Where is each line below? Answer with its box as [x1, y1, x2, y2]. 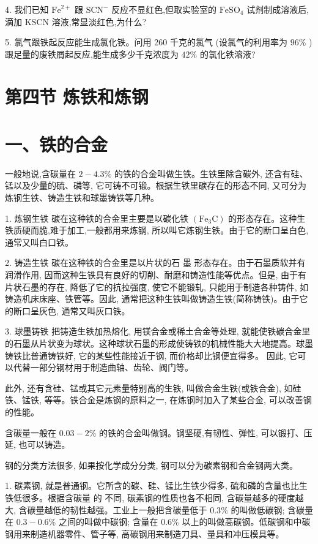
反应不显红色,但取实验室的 [111, 3, 217, 15]
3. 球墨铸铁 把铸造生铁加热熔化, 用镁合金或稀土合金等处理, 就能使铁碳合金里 [5, 325, 311, 338]
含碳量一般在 [5, 426, 56, 439]
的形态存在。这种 [228, 211, 297, 224]
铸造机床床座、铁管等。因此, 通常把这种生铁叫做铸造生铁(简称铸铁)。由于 [5, 292, 300, 305]
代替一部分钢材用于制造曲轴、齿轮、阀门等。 [13, 361, 193, 374]
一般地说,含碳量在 [5, 167, 76, 179]
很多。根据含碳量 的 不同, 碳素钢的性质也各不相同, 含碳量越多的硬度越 [21, 491, 304, 504]
